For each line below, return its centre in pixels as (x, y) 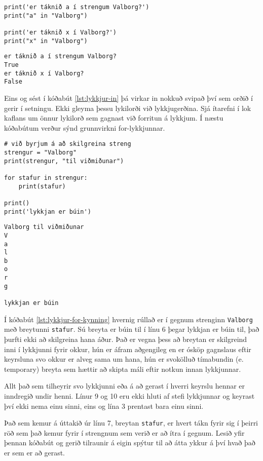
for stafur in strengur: (46, 178)
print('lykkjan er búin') (48, 212)
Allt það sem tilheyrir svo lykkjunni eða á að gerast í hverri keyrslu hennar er (125, 386)
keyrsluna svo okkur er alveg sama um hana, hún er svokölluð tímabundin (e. (124, 359)
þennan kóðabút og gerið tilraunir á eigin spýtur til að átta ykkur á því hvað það (130, 443)
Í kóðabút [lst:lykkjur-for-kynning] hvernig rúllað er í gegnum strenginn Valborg (128, 319)
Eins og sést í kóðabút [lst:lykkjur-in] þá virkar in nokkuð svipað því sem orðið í (128, 98)
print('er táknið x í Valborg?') (60, 32)
